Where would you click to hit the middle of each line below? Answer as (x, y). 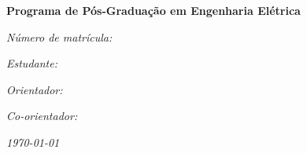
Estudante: (32, 63)
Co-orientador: (42, 116)
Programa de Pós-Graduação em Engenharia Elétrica (153, 10)
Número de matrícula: (59, 36)
